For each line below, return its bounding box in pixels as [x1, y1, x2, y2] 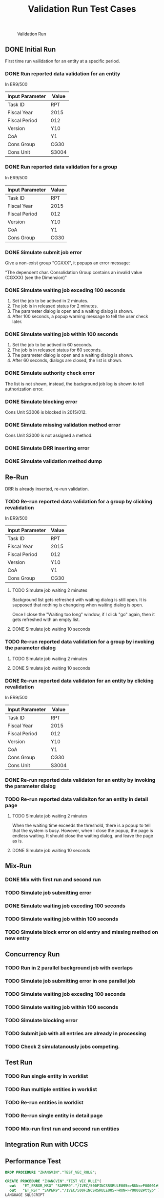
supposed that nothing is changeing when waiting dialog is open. [12, 602, 143, 608]
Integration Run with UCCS [5, 1140, 88, 1149]
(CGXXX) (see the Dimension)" [5, 275, 67, 280]
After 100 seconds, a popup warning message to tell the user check [12, 314, 148, 320]
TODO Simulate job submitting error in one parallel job [5, 978, 136, 984]
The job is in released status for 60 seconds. [12, 347, 102, 353]
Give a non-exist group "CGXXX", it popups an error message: [5, 260, 130, 266]
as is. [12, 838, 23, 844]
